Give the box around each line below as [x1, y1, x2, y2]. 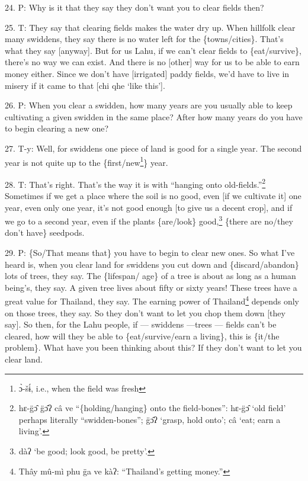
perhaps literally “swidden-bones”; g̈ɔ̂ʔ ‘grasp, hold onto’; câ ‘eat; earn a [18, 413, 281, 425]
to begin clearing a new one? [5, 122, 109, 134]
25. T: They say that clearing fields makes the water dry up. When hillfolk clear [5, 21, 296, 33]
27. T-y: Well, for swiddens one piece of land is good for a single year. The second [5, 142, 302, 154]
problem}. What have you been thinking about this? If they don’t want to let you [5, 341, 302, 354]
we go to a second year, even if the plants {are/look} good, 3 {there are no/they [5, 213, 293, 227]
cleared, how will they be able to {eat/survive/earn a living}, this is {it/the [5, 329, 280, 342]
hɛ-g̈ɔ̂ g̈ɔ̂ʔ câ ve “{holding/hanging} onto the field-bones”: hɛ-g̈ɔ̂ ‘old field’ [18, 402, 286, 414]
